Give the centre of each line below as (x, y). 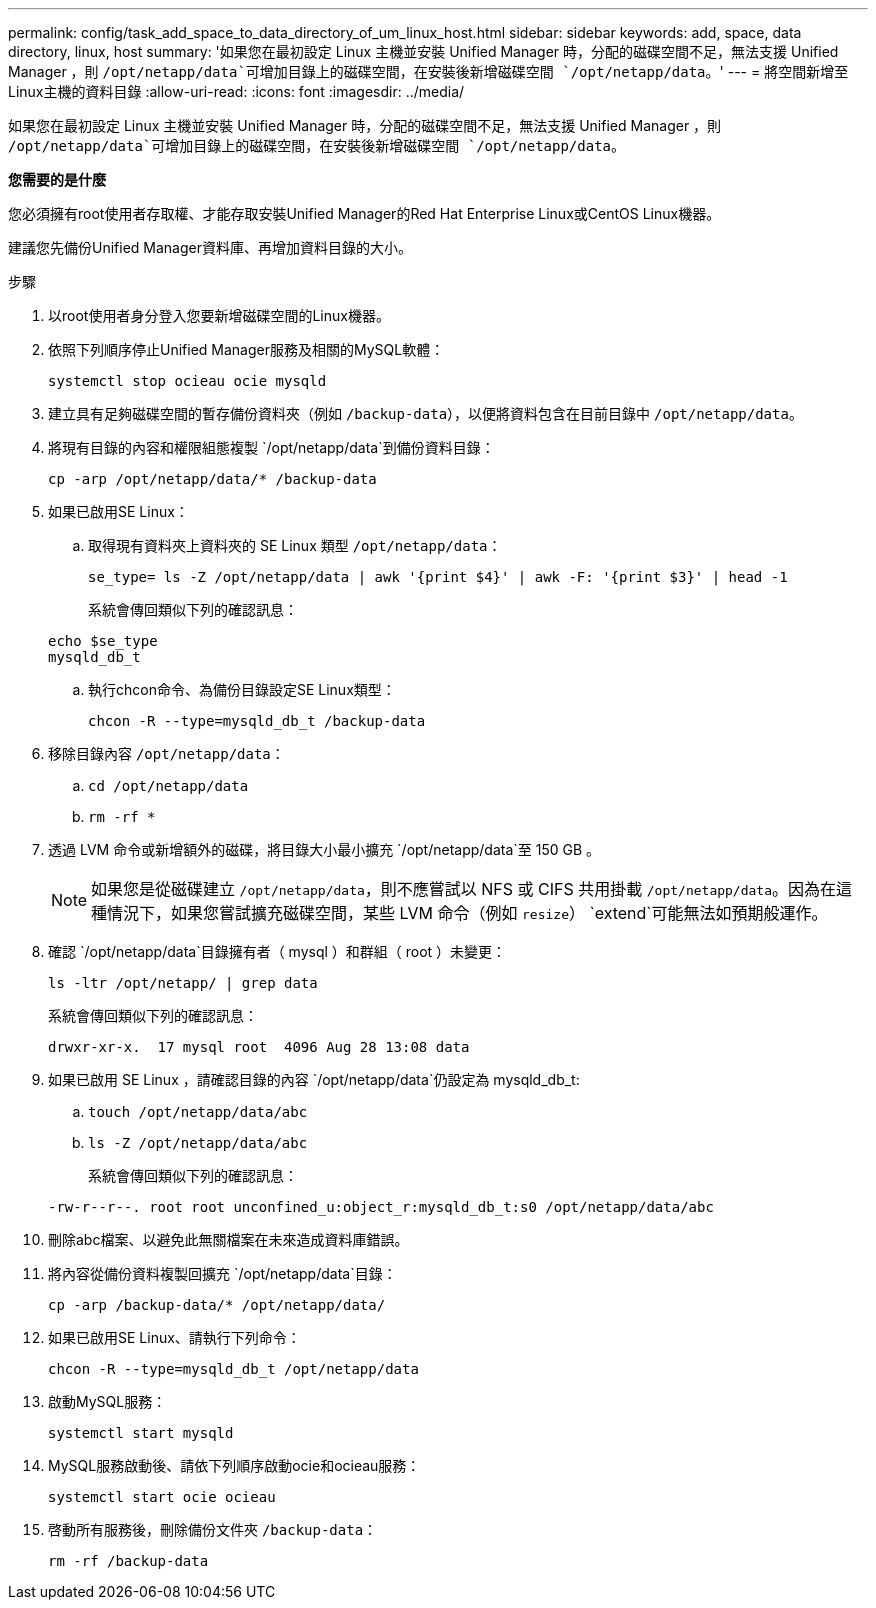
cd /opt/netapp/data (168, 786)
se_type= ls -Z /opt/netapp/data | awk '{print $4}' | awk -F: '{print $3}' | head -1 (438, 577)
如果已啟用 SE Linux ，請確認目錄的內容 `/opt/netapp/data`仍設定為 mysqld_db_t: (314, 1079)
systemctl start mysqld (141, 1433)
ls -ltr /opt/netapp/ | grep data (183, 983)
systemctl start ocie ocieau (162, 1497)
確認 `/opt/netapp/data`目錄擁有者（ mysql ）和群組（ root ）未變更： (277, 951)
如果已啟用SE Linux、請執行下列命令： (174, 1337)
